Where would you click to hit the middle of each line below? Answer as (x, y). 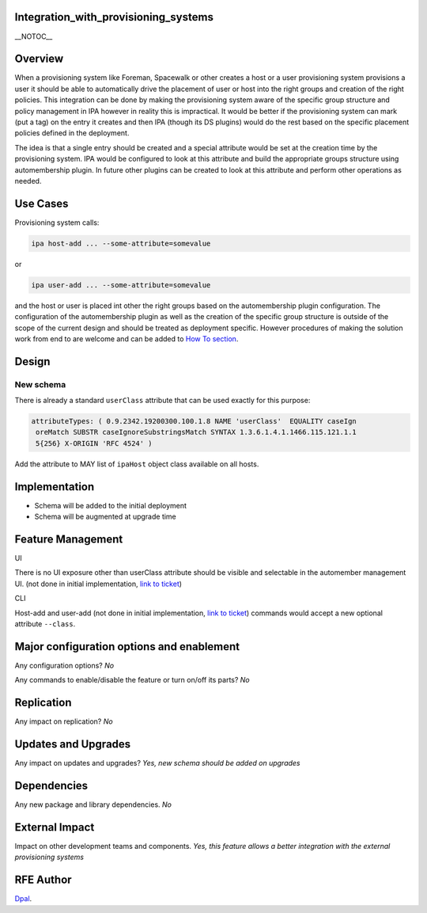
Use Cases (42, 203)
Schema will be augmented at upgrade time (106, 517)
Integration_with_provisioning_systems (114, 17)
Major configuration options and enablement (127, 647)
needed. (28, 181)
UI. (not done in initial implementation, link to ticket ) (98, 584)
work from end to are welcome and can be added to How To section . (127, 339)
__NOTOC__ (34, 36)
